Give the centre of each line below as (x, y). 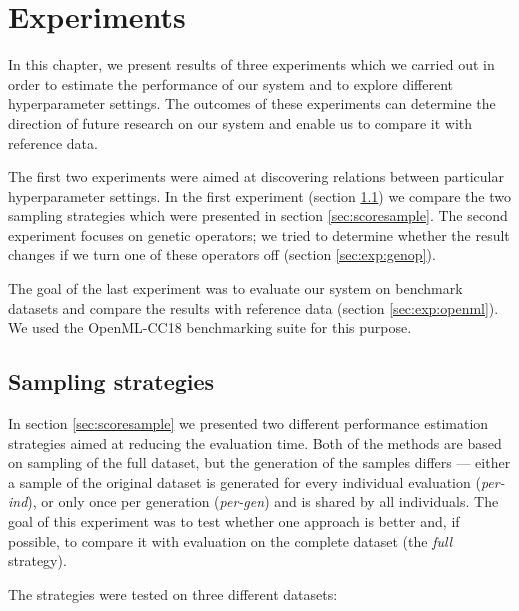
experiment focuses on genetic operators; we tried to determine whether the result (259, 234)
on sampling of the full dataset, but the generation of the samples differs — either (259, 462)
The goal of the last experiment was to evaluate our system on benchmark (235, 288)
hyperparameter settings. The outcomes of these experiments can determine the (252, 103)
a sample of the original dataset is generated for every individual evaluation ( (244, 481)
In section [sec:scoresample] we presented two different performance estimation (248, 423)
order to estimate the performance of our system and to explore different (230, 83)
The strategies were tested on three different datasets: (173, 593)
